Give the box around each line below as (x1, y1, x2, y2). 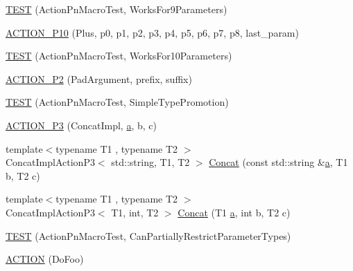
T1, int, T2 (111, 205, 159, 219)
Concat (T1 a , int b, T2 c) (178, 205, 291, 219)
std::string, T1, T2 (111, 155, 190, 169)
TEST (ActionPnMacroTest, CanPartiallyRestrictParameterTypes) (6, 228, 291, 243)
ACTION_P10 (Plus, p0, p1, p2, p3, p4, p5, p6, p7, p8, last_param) (6, 25, 299, 39)
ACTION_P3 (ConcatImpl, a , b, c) (6, 118, 157, 132)
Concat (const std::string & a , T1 (209, 155, 348, 169)
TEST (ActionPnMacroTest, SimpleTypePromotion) (6, 95, 229, 109)
